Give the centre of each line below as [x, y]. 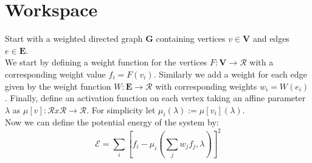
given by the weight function [58, 86]
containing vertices [191, 38]
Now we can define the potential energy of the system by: [112, 122]
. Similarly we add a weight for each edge [230, 74]
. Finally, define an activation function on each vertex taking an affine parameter [155, 98]
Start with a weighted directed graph [74, 38]
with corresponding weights [206, 86]
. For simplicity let [121, 109]
